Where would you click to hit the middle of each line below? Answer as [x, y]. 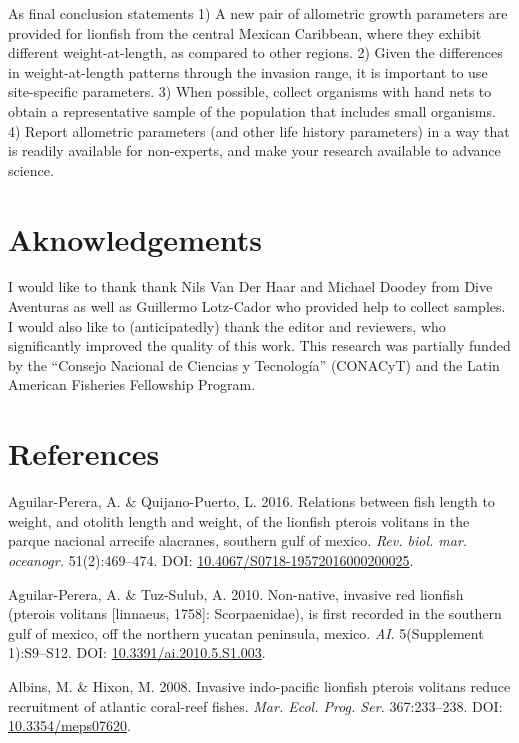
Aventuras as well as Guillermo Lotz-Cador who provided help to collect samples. [257, 306]
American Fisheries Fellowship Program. [132, 384]
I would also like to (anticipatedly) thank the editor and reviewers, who [227, 325]
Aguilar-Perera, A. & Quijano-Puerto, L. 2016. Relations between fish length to [251, 501]
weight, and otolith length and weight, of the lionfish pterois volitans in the [239, 520]
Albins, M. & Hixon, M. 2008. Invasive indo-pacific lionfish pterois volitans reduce [259, 685]
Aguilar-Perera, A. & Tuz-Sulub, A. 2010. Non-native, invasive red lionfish [236, 593]
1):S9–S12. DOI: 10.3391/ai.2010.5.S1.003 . [137, 652]
